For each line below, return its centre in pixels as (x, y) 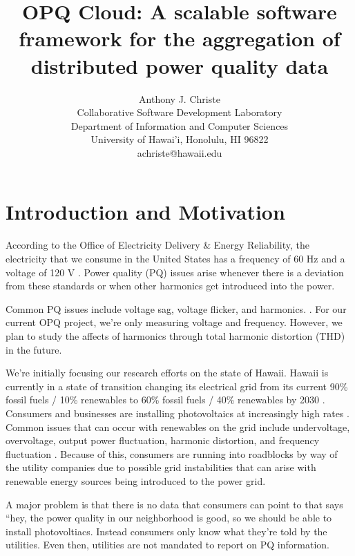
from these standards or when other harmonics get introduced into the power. (170, 286)
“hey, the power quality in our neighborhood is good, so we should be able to (169, 518)
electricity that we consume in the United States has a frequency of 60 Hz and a (175, 258)
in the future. (34, 349)
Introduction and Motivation (145, 212)
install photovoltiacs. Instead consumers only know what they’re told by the (166, 531)
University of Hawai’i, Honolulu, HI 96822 (180, 139)
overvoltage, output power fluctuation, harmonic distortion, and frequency (163, 440)
